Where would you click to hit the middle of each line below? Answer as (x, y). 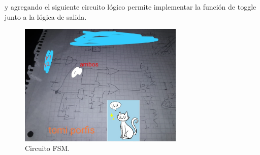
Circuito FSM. (47, 148)
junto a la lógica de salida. (46, 16)
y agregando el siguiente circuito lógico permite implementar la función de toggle (131, 7)
